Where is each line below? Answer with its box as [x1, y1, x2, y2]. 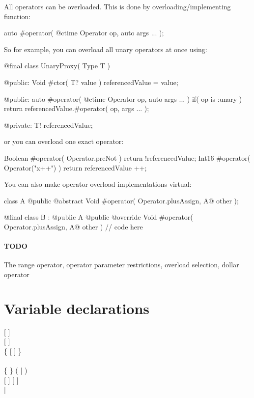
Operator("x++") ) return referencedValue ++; [4, 162, 147, 172]
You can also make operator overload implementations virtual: [4, 179, 192, 189]
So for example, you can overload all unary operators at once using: [4, 44, 207, 54]
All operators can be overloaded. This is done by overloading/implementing [4, 1, 231, 11]
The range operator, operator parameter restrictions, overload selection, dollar [4, 259, 239, 270]
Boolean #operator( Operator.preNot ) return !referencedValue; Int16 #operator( [4, 152, 251, 163]
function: [4, 11, 31, 21]
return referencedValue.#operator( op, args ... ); [4, 103, 149, 114]
